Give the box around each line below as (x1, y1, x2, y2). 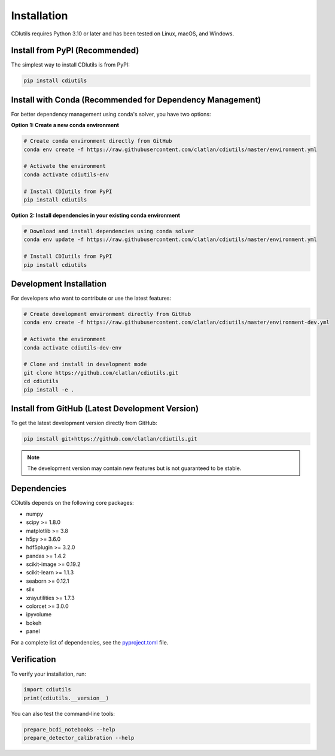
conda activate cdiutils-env (23, 171, 109, 178)
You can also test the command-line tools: (11, 710, 115, 717)
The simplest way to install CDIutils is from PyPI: (11, 61, 130, 68)
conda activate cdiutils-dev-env (23, 344, 122, 351)
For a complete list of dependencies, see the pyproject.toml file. (11, 638, 169, 646)
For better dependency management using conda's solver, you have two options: (11, 110, 211, 118)
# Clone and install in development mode (23, 361, 147, 368)
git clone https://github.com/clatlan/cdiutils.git (23, 369, 179, 376)
